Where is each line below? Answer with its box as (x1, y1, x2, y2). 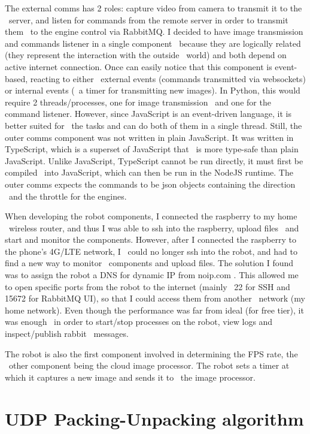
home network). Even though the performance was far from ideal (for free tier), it (5, 303, 304, 316)
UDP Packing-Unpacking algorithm (5, 406, 304, 430)
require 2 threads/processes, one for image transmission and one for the (5, 95, 271, 108)
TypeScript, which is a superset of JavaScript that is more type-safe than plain (5, 143, 299, 155)
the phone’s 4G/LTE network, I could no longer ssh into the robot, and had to (5, 245, 297, 257)
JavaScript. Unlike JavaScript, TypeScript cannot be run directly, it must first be (5, 154, 303, 167)
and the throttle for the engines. (8, 189, 127, 202)
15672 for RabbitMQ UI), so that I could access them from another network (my (5, 292, 305, 305)
